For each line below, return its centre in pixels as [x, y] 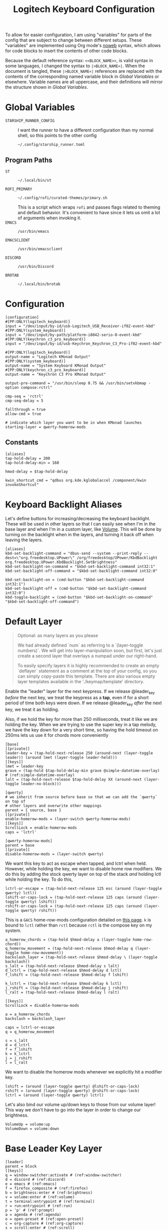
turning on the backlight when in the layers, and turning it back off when [79, 534]
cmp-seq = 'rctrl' [24, 396]
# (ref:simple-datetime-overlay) [40, 775]
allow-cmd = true [23, 414]
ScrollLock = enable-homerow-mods [41, 828]
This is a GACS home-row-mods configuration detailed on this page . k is [78, 920]
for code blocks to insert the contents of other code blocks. [66, 51]
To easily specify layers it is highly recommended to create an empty [88, 665]
